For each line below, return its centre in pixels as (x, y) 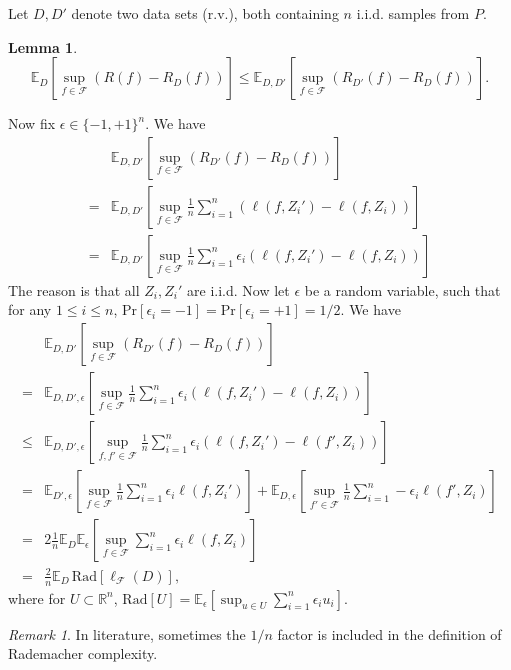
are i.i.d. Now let (238, 289)
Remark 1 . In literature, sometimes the (127, 633)
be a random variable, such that (402, 289)
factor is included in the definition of (389, 633)
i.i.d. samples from (413, 13)
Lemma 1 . (43, 46)
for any (30, 309)
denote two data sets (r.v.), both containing (205, 13)
